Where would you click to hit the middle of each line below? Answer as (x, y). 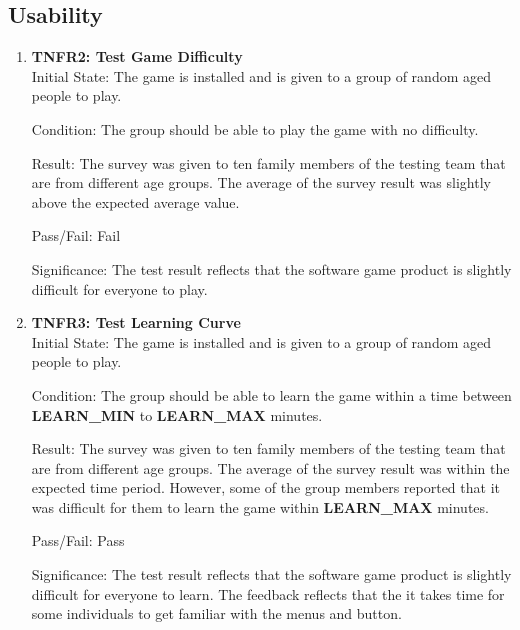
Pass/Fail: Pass (78, 540)
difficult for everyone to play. (119, 288)
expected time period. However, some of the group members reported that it (265, 487)
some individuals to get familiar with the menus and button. (216, 613)
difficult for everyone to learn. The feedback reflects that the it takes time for (268, 593)
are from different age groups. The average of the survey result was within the (270, 467)
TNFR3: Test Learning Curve (136, 322)
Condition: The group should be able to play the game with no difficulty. (255, 128)
